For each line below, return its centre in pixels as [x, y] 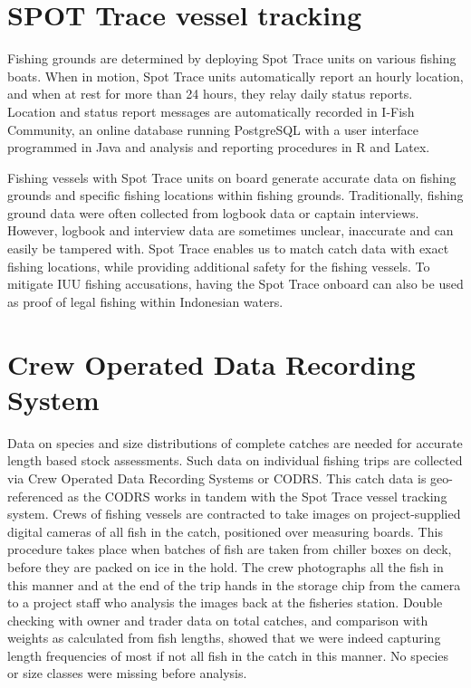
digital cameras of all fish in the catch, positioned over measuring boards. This [225, 531]
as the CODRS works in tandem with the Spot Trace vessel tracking [257, 496]
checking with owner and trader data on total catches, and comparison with [218, 620]
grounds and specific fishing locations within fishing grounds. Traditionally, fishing [235, 195]
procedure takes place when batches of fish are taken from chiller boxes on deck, [230, 549]
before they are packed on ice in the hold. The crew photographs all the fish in [226, 566]
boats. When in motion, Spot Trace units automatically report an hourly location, [235, 76]
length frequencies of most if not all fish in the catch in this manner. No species [228, 655]
